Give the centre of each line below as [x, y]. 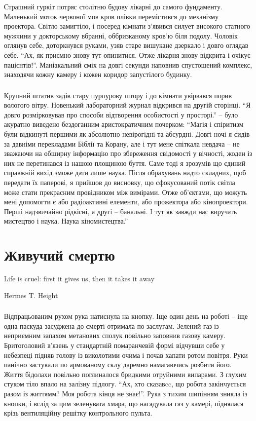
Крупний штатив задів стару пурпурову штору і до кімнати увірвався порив [118, 95]
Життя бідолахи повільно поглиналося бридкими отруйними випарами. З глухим [125, 374]
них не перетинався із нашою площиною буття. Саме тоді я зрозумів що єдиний [125, 163]
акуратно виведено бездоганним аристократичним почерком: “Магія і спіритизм [124, 124]
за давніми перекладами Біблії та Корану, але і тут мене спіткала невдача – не [122, 143]
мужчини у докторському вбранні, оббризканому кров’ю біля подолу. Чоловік [121, 35]
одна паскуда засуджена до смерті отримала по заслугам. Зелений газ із [111, 325]
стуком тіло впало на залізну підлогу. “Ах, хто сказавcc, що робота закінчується [125, 384]
